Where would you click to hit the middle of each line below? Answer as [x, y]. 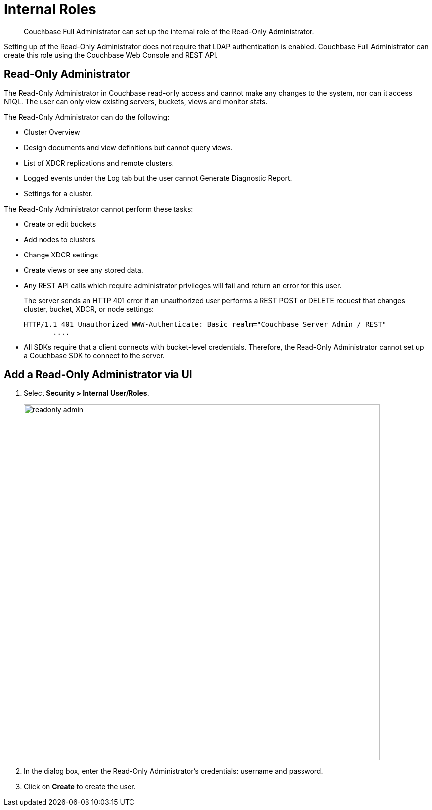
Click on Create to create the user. [80, 787]
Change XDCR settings [61, 255]
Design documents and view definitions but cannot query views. [128, 147]
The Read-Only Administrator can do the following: [87, 117]
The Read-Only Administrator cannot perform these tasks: [99, 209]
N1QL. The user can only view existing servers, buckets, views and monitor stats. [136, 101]
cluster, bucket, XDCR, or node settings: [89, 309]
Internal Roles [50, 9]
